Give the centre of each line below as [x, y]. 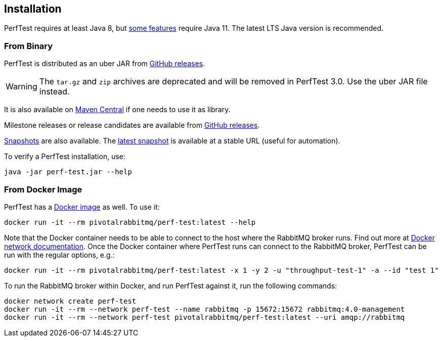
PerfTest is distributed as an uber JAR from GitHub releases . [105, 64]
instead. [54, 92]
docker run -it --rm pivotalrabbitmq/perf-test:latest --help [130, 222]
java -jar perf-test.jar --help [68, 172]
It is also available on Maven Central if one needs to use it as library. [117, 110]
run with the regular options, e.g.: [59, 255]
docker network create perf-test [70, 301]
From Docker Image [43, 189]
